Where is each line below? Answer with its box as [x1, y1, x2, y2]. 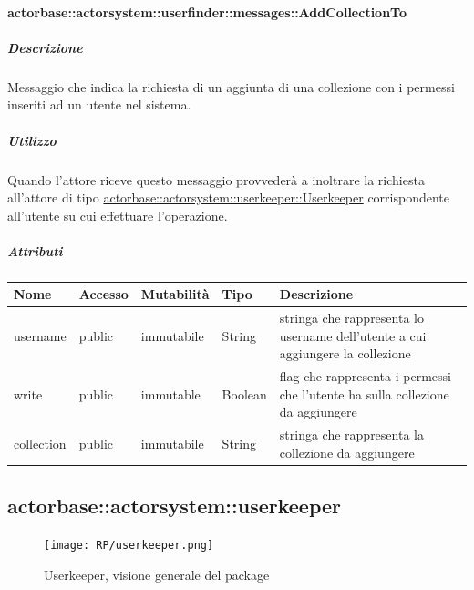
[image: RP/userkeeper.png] [44, 539, 214, 553]
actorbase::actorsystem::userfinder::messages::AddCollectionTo [7, 2, 407, 21]
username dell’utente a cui [279, 326, 427, 345]
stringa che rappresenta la [279, 425, 424, 444]
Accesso [78, 285, 129, 304]
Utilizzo [7, 130, 57, 150]
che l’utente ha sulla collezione [279, 384, 449, 403]
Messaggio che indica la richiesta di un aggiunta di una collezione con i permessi [7, 77, 455, 96]
